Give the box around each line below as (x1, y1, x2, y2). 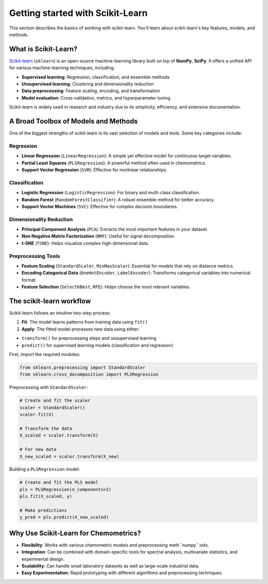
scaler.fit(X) (19, 412, 54, 418)
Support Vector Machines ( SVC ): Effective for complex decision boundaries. (21, 203, 178, 209)
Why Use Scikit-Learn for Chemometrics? (9, 529, 141, 537)
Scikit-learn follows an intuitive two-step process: (9, 310, 111, 316)
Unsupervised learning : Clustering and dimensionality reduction (21, 81, 154, 87)
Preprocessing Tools (9, 252, 61, 259)
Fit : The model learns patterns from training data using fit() (21, 319, 148, 325)
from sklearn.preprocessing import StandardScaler (19, 365, 146, 370)
